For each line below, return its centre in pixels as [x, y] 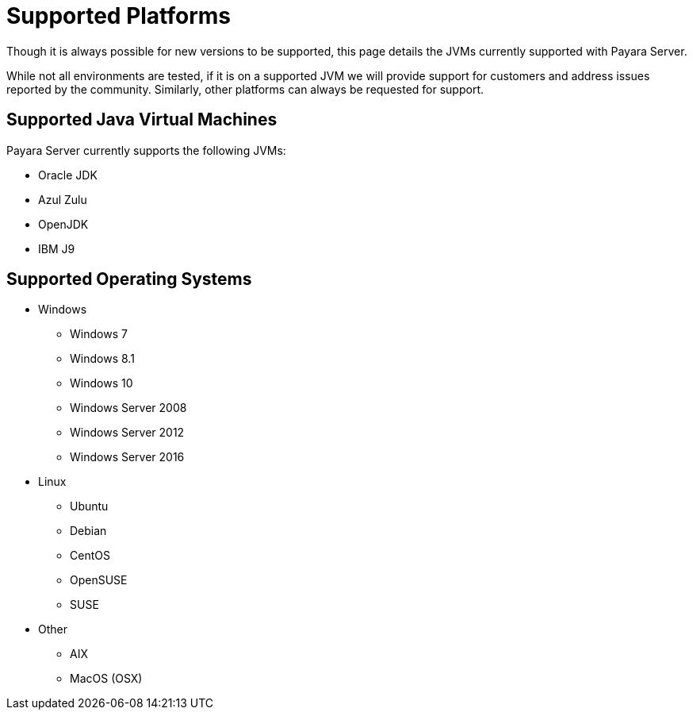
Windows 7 [99, 334]
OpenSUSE [99, 580]
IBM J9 [57, 248]
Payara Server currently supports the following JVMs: [146, 150]
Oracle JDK [68, 175]
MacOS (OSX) [106, 679]
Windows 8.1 [102, 359]
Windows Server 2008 [128, 408]
